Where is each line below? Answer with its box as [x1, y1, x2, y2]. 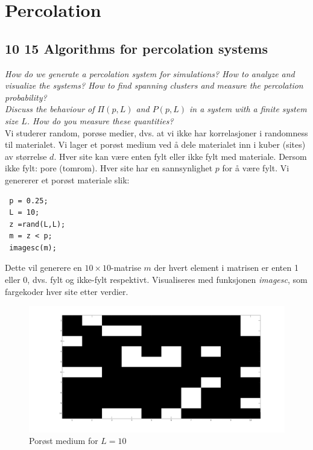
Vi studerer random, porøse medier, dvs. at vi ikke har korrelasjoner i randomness [5, 126, 308, 139]
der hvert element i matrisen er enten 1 [154, 261, 299, 274]
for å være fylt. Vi [222, 162, 289, 174]
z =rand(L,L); [9, 220, 66, 229]
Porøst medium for [29, 434, 98, 447]
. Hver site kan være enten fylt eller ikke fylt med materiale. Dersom [54, 150, 307, 162]
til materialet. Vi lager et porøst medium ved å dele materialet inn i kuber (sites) [5, 138, 306, 151]
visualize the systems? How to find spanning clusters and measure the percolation [5, 79, 303, 92]
